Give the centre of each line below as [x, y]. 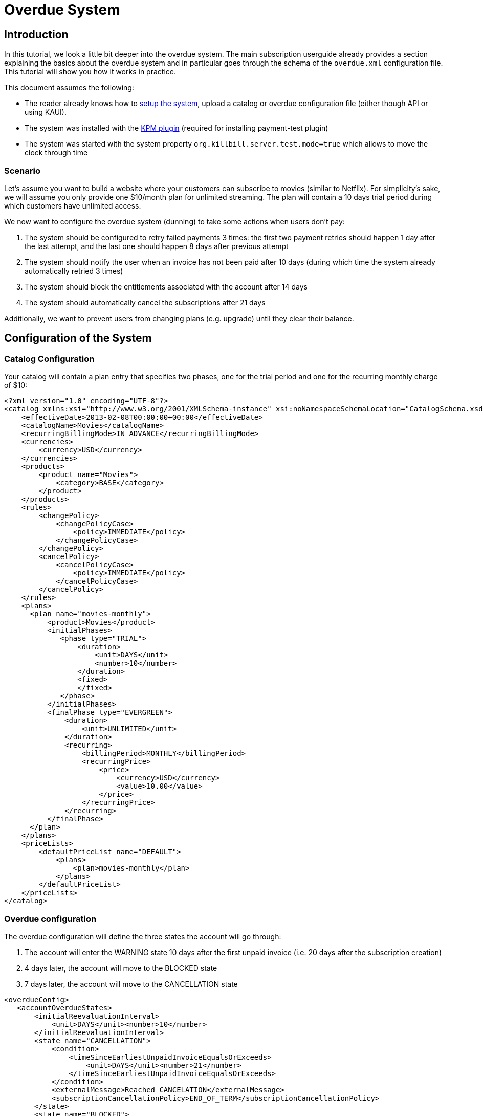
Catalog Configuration [49, 358]
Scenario [22, 170]
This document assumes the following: [69, 88]
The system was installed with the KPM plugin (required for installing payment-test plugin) [177, 128]
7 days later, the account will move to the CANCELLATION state [131, 984]
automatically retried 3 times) [74, 271]
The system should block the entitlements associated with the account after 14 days [166, 286]
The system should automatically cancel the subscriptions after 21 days [145, 302]
